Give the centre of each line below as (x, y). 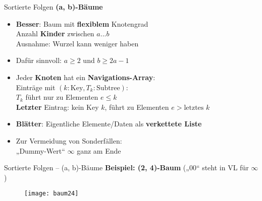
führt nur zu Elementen (62, 97)
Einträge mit (36, 87)
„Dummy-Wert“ (40, 150)
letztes (194, 108)
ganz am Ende (99, 150)
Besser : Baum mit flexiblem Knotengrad (82, 23)
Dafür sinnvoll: (39, 60)
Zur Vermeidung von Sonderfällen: (69, 140)
